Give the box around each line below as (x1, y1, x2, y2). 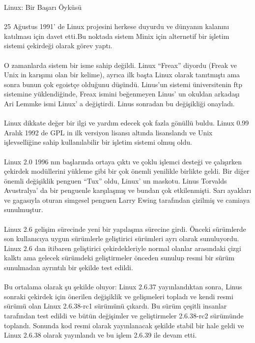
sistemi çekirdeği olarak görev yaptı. (4, 40, 113, 51)
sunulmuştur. (4, 204, 43, 215)
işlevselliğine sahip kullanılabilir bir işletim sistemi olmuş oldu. (4, 137, 192, 147)
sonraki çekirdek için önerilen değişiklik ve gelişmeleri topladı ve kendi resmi (4, 291, 233, 301)
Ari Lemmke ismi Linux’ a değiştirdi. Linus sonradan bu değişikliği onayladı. (4, 98, 235, 108)
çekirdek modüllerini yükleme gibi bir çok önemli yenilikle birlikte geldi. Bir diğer (4, 166, 250, 176)
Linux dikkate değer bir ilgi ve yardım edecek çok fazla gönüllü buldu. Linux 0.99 (4, 118, 249, 128)
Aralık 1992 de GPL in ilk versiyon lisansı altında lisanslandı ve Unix (4, 127, 213, 137)
